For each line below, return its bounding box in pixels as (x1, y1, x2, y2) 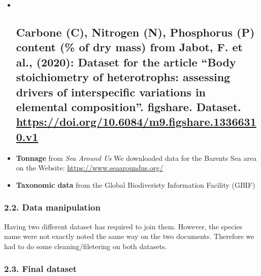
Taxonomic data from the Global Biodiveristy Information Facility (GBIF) (16, 179, 255, 190)
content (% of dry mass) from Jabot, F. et (16, 39, 243, 55)
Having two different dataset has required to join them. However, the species (4, 221, 243, 231)
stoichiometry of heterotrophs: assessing (16, 69, 231, 85)
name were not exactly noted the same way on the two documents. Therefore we (4, 231, 254, 241)
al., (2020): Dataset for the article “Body (16, 54, 236, 70)
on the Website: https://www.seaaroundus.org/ (16, 162, 164, 173)
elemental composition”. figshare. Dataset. (16, 98, 241, 114)
